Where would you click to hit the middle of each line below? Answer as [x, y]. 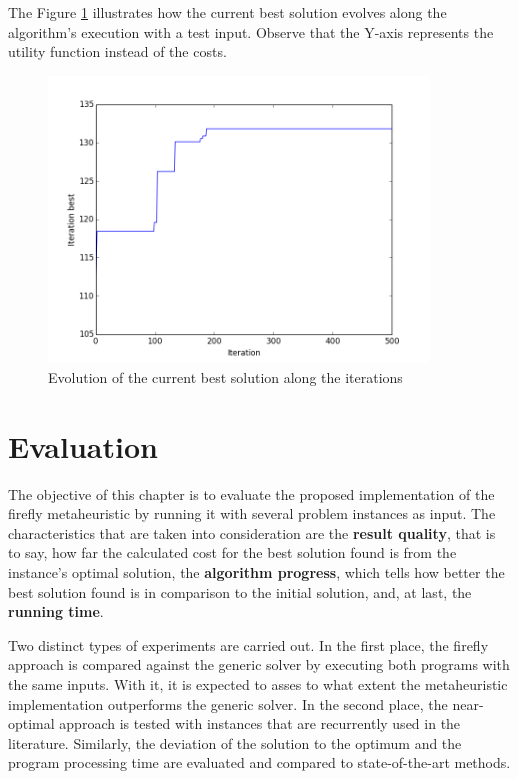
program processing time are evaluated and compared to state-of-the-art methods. [259, 762]
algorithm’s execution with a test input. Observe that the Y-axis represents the [251, 31]
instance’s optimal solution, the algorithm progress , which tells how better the [256, 572]
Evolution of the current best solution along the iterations [225, 376]
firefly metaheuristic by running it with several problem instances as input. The [252, 513]
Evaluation [83, 445]
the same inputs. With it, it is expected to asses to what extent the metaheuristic [258, 684]
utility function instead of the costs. [117, 51]
